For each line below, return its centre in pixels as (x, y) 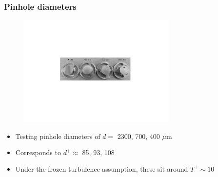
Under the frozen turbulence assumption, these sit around (102, 168)
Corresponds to (38, 152)
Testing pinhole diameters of (58, 136)
